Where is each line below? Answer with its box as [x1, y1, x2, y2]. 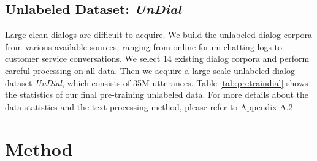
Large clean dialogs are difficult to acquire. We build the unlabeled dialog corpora [5, 28, 313, 41]
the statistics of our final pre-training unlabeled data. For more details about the [5, 88, 309, 101]
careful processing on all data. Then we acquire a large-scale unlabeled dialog [5, 64, 295, 77]
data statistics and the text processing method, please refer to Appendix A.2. [5, 100, 296, 113]
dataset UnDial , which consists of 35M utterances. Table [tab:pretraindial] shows [5, 76, 308, 89]
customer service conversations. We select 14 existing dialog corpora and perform [5, 52, 310, 65]
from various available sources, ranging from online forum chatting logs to [5, 40, 283, 53]
